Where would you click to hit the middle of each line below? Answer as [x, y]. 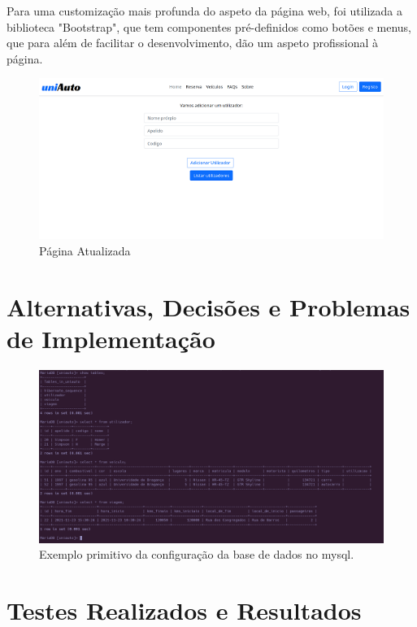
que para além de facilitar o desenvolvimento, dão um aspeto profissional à [192, 43]
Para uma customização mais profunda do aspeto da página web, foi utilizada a [205, 11]
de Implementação [111, 338]
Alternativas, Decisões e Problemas [208, 306]
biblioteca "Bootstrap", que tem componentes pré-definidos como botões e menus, [209, 26]
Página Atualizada [85, 250]
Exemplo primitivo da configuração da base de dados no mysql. [197, 554]
